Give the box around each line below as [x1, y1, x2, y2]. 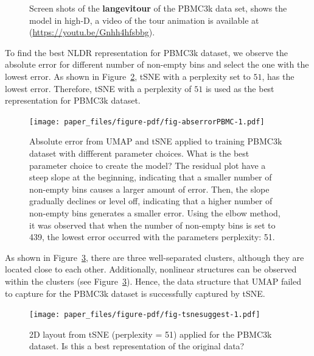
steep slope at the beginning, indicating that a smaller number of [29, 171, 272, 183]
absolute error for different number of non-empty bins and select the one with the [5, 58, 309, 71]
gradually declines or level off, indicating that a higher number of [29, 194, 273, 207]
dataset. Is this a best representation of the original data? [29, 340, 245, 352]
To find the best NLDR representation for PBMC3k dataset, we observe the [5, 46, 288, 59]
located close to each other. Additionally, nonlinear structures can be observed [5, 263, 297, 276]
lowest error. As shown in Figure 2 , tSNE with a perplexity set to [5, 69, 251, 82]
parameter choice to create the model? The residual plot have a [29, 158, 266, 171]
